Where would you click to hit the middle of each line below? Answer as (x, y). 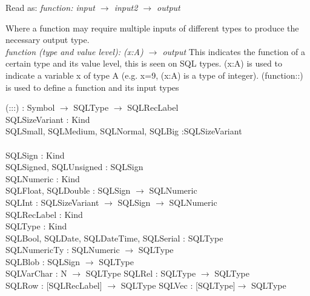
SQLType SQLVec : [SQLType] (178, 285)
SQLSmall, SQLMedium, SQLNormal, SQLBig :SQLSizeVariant (124, 131)
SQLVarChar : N (36, 273)
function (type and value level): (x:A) (74, 51)
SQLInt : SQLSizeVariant (52, 202)
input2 (126, 7)
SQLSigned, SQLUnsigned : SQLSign (74, 167)
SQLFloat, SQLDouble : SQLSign (68, 190)
